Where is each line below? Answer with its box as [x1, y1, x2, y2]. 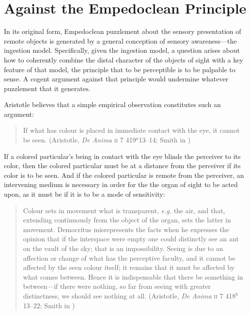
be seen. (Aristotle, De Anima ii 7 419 [23, 135, 136, 145]
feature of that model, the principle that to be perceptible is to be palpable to [4, 64, 235, 74]
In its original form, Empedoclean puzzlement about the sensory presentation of [4, 26, 241, 36]
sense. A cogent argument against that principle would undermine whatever [4, 74, 229, 84]
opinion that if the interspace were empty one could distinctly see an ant [23, 234, 239, 244]
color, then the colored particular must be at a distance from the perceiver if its [4, 160, 241, 171]
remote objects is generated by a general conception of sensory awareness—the [4, 35, 237, 46]
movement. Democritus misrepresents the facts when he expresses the [23, 224, 229, 234]
